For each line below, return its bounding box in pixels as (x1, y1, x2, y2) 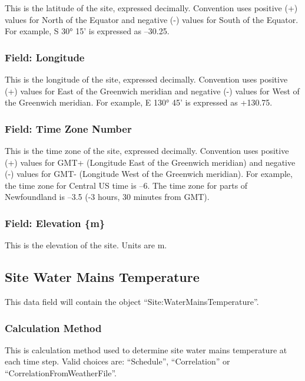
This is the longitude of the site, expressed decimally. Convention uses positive (5, 73, 288, 85)
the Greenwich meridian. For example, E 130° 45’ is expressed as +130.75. (5, 96, 273, 109)
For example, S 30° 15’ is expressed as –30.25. (5, 25, 170, 37)
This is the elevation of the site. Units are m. (5, 239, 167, 251)
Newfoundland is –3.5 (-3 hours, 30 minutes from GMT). (5, 190, 210, 203)
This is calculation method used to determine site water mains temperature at (5, 343, 287, 356)
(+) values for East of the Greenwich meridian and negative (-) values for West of (5, 84, 300, 97)
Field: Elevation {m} (5, 215, 105, 230)
